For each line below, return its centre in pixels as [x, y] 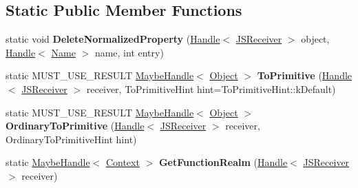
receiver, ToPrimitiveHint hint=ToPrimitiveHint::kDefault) [211, 88]
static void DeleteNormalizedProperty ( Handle [113, 39]
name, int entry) [129, 52]
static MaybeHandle [48, 162]
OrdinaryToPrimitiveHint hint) [71, 139]
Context [123, 162]
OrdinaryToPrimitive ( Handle [75, 126]
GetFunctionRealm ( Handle [223, 162]
